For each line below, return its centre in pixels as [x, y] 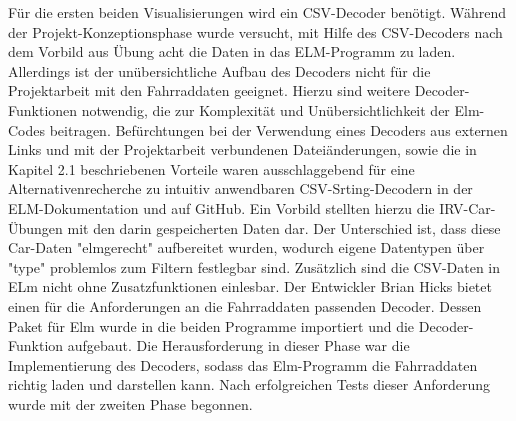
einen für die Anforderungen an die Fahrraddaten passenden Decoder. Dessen [245, 305]
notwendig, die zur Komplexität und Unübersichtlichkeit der [265, 109]
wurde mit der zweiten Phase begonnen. [130, 403]
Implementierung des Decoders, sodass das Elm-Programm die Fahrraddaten [243, 364]
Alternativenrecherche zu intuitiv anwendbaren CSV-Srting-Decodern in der [240, 188]
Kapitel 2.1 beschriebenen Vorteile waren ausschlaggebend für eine [211, 168]
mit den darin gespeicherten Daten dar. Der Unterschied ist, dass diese [284, 227]
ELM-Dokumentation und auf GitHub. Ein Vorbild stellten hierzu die [221, 207]
